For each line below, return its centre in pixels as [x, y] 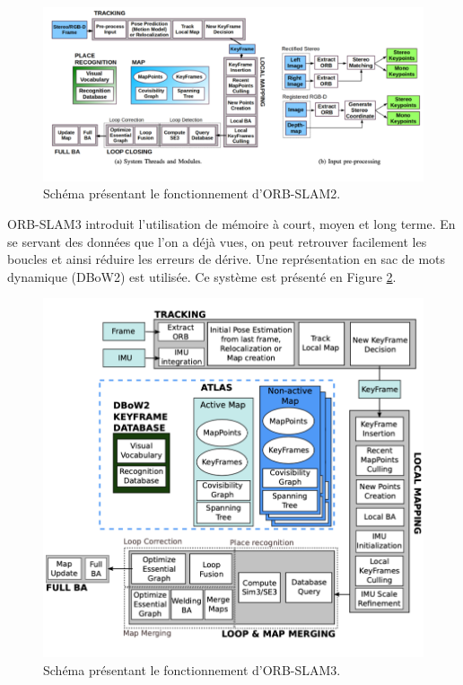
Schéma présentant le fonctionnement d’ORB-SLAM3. [192, 669]
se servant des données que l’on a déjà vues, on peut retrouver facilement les [217, 241]
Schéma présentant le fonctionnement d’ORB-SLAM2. [192, 193]
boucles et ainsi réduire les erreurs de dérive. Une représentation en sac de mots [227, 259]
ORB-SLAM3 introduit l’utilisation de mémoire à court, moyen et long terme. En [231, 223]
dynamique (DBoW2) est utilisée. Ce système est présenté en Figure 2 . [202, 276]
